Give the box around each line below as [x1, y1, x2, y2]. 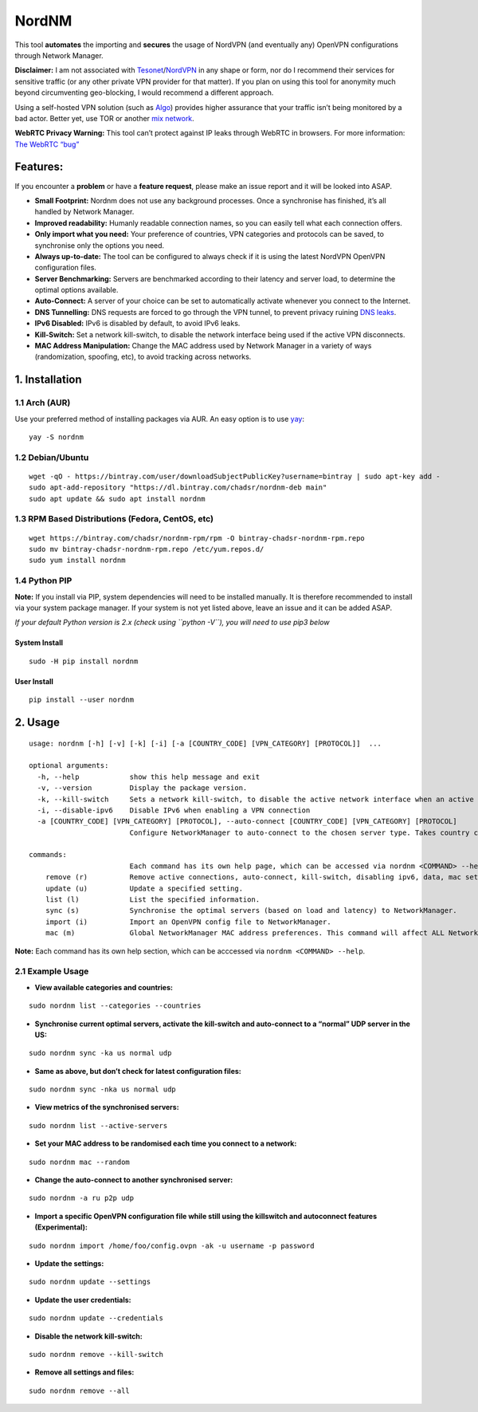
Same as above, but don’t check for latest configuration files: [34, 1066, 242, 1076]
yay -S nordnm [29, 432, 84, 442]
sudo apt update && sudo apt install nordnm [29, 494, 206, 503]
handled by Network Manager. [34, 207, 135, 217]
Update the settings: [34, 1258, 104, 1268]
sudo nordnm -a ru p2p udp [29, 1194, 135, 1203]
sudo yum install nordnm [29, 556, 126, 565]
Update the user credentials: [34, 1295, 131, 1304]
